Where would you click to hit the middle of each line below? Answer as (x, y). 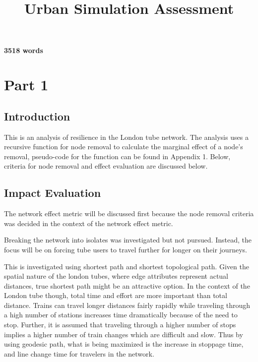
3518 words (24, 50)
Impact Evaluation (53, 193)
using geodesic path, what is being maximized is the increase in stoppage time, (124, 344)
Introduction (37, 116)
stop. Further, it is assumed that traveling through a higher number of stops (120, 325)
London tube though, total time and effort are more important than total (116, 295)
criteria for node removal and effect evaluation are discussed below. (106, 166)
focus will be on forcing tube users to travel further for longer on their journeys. (126, 249)
